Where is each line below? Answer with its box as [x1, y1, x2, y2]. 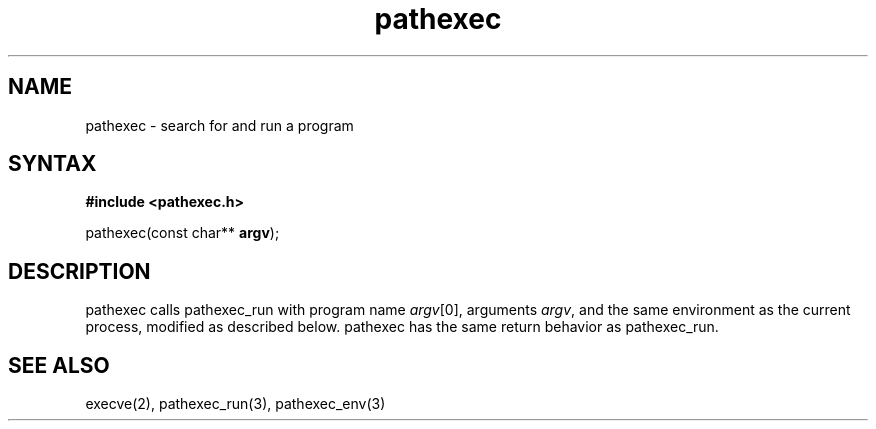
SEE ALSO [8, 352, 110, 378]
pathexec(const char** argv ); [85, 224, 280, 242]
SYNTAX [8, 151, 97, 177]
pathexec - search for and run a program [85, 116, 354, 134]
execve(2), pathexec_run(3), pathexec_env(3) [85, 395, 386, 413]
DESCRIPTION [8, 258, 151, 284]
